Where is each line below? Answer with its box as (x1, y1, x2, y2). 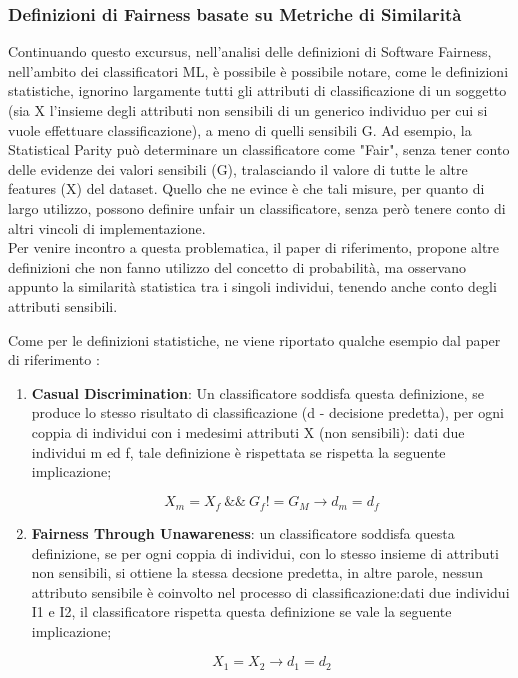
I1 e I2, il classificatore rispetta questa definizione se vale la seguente (31, 601, 452, 622)
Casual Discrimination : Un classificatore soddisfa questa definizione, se (31, 382, 485, 403)
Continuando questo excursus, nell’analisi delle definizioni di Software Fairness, (8, 41, 492, 62)
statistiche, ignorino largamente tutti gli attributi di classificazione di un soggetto (8, 80, 507, 101)
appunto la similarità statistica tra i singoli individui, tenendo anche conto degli (8, 276, 497, 297)
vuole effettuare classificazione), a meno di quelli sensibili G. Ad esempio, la (8, 119, 472, 140)
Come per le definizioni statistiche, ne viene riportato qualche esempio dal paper (8, 329, 501, 350)
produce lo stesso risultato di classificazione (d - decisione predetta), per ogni (31, 402, 504, 423)
